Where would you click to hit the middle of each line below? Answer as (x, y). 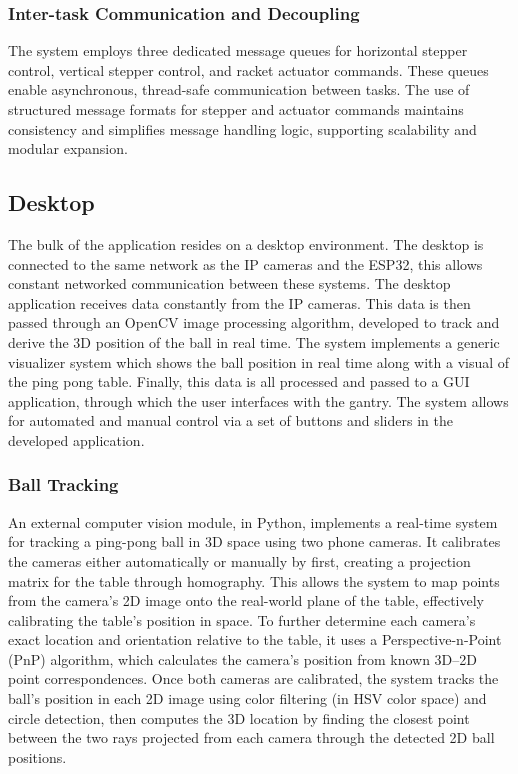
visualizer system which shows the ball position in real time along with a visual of (259, 361)
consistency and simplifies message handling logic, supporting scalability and (242, 128)
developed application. (76, 439)
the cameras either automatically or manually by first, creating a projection (239, 560)
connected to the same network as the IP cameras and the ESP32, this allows (245, 263)
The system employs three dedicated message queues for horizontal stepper (238, 50)
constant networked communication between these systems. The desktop (229, 283)
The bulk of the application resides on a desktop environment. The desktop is (246, 243)
